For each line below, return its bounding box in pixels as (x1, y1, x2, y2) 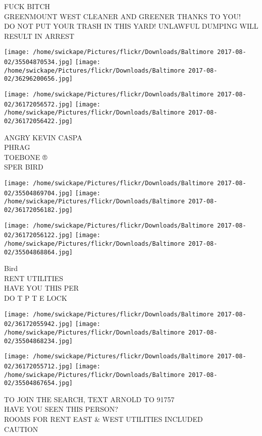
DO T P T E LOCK (4, 293, 67, 303)
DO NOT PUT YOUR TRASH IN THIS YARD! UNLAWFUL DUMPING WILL (4, 21, 258, 31)
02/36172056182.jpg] (4, 206, 73, 213)
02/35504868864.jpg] (4, 248, 73, 256)
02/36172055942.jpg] (4, 320, 73, 328)
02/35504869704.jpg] (4, 189, 73, 197)
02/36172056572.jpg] (4, 100, 73, 108)
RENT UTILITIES (4, 272, 64, 283)
